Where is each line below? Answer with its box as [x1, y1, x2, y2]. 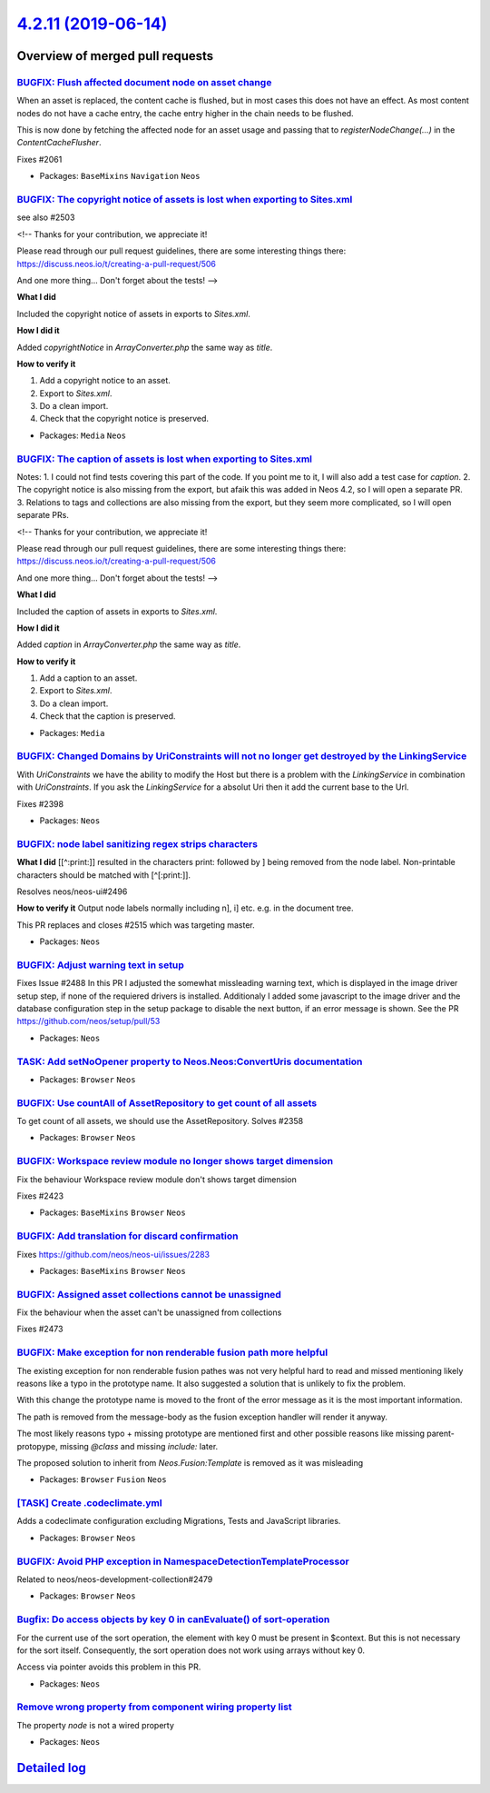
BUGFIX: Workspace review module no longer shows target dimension [16, 1155, 334, 1168]
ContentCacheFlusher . [16, 137, 102, 148]
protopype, [16, 1440, 58, 1451]
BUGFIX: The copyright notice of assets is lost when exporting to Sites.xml [16, 194, 353, 206]
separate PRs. [16, 510, 70, 521]
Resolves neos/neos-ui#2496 [16, 886, 128, 897]
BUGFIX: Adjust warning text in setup [16, 959, 185, 971]
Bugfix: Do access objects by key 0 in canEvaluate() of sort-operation [16, 1613, 330, 1626]
